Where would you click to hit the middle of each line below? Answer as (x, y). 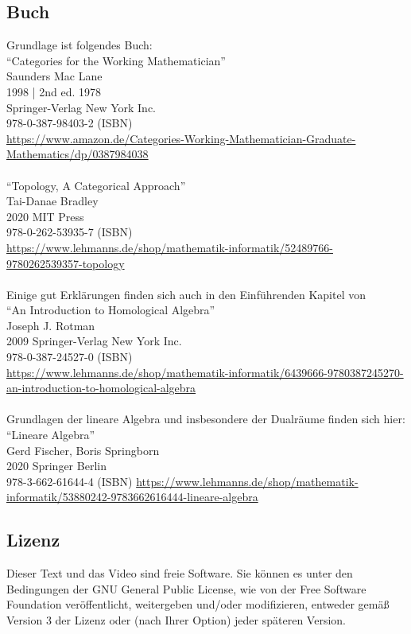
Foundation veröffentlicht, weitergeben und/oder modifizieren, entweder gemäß (198, 604)
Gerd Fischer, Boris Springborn (83, 450)
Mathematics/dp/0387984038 (78, 154)
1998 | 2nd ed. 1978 (54, 91)
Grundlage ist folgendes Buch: (79, 45)
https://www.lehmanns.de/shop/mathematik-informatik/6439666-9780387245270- (205, 372)
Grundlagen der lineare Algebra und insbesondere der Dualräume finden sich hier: (206, 419)
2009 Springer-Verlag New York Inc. (94, 341)
